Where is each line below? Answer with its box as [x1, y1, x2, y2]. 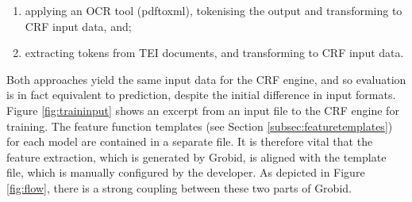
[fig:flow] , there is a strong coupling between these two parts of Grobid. [6, 179, 352, 196]
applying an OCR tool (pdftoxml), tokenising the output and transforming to [25, 2, 402, 18]
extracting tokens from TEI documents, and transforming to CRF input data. [25, 44, 404, 61]
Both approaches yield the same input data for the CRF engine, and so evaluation [6, 71, 406, 87]
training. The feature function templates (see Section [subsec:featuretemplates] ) [6, 117, 393, 134]
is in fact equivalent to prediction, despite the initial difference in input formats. [6, 86, 396, 103]
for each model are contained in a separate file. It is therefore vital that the [6, 133, 373, 150]
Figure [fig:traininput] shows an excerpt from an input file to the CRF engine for [6, 101, 399, 118]
